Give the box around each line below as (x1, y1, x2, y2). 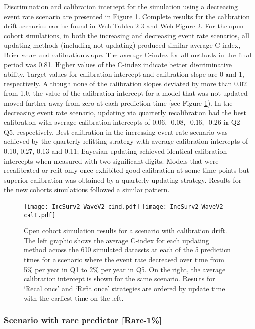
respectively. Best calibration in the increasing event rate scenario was (17, 126, 227, 137)
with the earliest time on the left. (24, 293, 124, 303)
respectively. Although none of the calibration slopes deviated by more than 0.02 (4, 78, 247, 88)
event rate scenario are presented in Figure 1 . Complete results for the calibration (4, 11, 250, 21)
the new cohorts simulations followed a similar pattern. (4, 184, 170, 194)
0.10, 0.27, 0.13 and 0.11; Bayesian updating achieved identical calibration (4, 145, 227, 156)
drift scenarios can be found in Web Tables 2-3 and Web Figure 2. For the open (4, 21, 244, 31)
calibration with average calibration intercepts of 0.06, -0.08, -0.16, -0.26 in (4, 117, 229, 127)
